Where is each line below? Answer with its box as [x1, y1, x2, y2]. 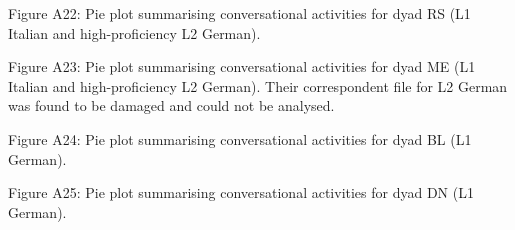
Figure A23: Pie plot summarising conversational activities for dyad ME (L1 [8, 56, 476, 77]
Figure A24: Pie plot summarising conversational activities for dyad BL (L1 [8, 128, 472, 149]
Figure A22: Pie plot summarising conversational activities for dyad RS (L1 [8, 3, 471, 23]
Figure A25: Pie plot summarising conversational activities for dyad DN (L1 [8, 182, 474, 203]
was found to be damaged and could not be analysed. [8, 95, 335, 116]
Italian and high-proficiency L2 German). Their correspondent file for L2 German [8, 75, 508, 96]
